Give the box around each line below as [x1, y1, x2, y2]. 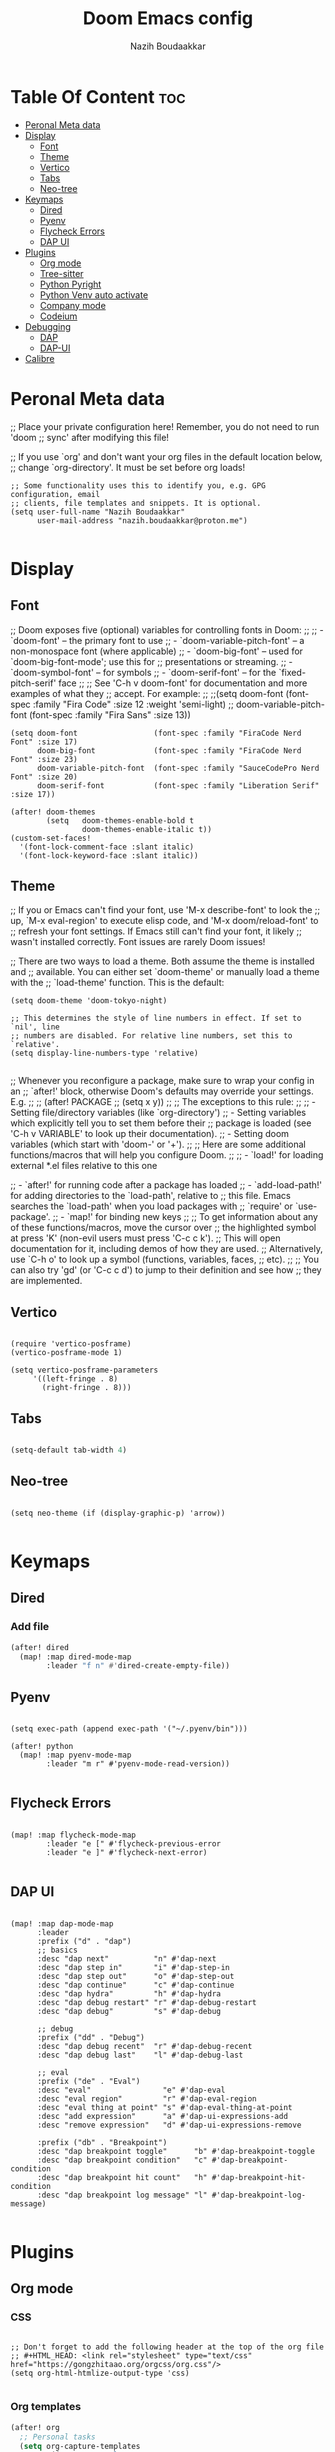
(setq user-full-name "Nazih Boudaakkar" [10, 507, 186, 517]
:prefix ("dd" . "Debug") [36, 2032, 145, 2042]
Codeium [39, 310, 78, 322]
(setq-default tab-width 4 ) [10, 1445, 128, 1456]
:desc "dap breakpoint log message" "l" [36, 2190, 208, 2200]
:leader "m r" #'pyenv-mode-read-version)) [46, 1759, 230, 1769]
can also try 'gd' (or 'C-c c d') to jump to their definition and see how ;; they [10, 1264, 322, 1276]
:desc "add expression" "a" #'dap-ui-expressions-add [36, 2111, 288, 2121]
